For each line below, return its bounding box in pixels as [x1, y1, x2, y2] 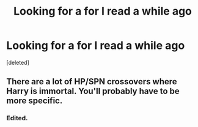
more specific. [6, 96, 63, 106]
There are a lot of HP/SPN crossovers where [6, 76, 177, 87]
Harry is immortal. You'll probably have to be [6, 86, 180, 96]
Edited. [6, 114, 29, 123]
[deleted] [6, 59, 29, 66]
